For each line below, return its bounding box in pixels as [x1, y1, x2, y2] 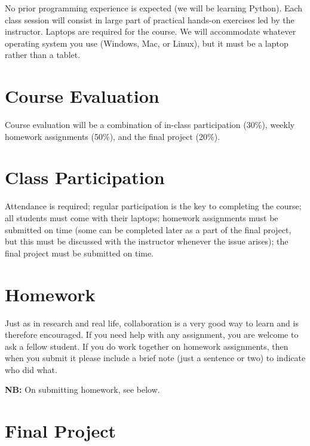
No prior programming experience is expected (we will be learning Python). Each [5, 2, 303, 14]
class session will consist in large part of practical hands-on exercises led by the [5, 13, 294, 26]
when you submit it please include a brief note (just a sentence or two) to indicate [5, 352, 306, 364]
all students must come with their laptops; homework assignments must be [5, 212, 278, 224]
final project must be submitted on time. [5, 246, 154, 259]
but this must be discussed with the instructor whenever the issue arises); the [5, 235, 288, 248]
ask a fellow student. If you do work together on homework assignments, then [5, 340, 288, 352]
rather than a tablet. [5, 48, 81, 61]
